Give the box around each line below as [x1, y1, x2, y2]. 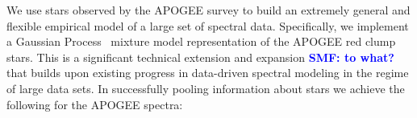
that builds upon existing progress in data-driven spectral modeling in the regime [6, 64, 409, 81]
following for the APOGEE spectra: [6, 96, 183, 112]
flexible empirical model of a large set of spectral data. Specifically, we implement [6, 17, 409, 34]
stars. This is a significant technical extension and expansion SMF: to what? [6, 48, 394, 65]
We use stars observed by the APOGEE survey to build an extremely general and [6, 2, 411, 18]
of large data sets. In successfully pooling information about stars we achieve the [6, 79, 405, 96]
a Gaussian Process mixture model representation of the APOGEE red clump [6, 33, 396, 50]
